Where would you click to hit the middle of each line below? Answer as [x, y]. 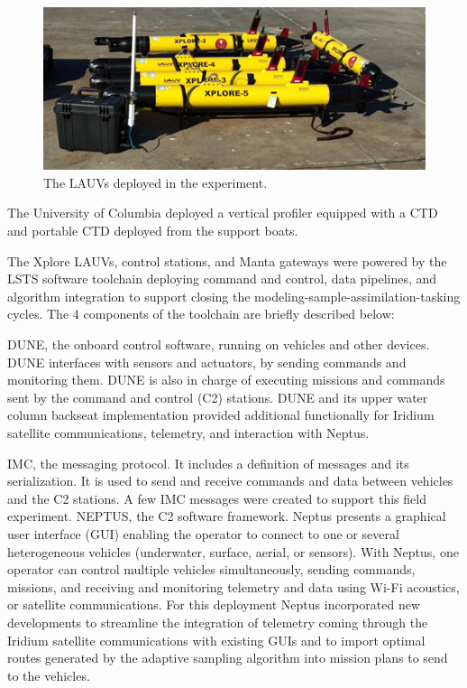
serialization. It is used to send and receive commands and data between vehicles [230, 481]
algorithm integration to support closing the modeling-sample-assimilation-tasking [234, 296]
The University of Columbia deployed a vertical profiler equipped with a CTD [223, 213]
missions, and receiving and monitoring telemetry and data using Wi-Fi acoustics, [233, 586]
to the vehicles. [49, 675]
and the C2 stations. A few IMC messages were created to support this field [217, 498]
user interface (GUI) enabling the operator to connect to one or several [203, 533]
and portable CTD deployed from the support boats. [153, 231]
